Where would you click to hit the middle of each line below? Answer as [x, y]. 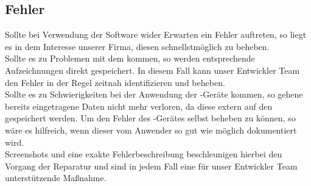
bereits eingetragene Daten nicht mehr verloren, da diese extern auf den [139, 106]
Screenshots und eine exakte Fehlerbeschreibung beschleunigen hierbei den [144, 154]
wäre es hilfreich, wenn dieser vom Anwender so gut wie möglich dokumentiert [151, 130]
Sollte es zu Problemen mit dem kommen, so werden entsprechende [130, 58]
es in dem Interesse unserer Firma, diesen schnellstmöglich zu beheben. [137, 46]
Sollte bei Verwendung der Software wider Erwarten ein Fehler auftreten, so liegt [156, 34]
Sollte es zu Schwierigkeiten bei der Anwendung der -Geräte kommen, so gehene [154, 94]
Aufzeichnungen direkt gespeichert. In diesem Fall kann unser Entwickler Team [152, 70]
